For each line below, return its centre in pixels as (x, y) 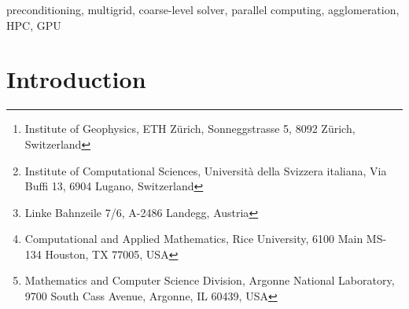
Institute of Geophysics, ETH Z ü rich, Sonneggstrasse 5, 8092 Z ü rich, (190, 129)
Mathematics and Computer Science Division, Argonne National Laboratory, (210, 280)
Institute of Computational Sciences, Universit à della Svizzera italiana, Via (206, 170)
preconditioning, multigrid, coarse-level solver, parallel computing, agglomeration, (203, 9)
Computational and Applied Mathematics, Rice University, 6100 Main (194, 239)
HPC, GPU (34, 25)
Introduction (76, 79)
